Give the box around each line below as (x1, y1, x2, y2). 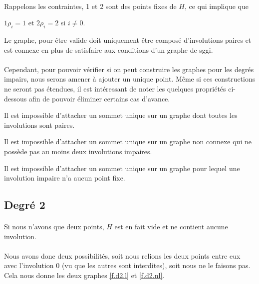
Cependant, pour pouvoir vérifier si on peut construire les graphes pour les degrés (4, 64, 254, 74)
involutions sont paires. (4, 119, 75, 130)
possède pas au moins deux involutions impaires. (4, 146, 152, 156)
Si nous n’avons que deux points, (4, 221, 104, 232)
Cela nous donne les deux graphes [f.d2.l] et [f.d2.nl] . (4, 270, 165, 281)
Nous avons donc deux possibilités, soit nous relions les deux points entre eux (4, 250, 241, 261)
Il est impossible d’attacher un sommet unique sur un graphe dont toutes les (4, 110, 238, 120)
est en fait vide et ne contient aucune (114, 221, 228, 232)
